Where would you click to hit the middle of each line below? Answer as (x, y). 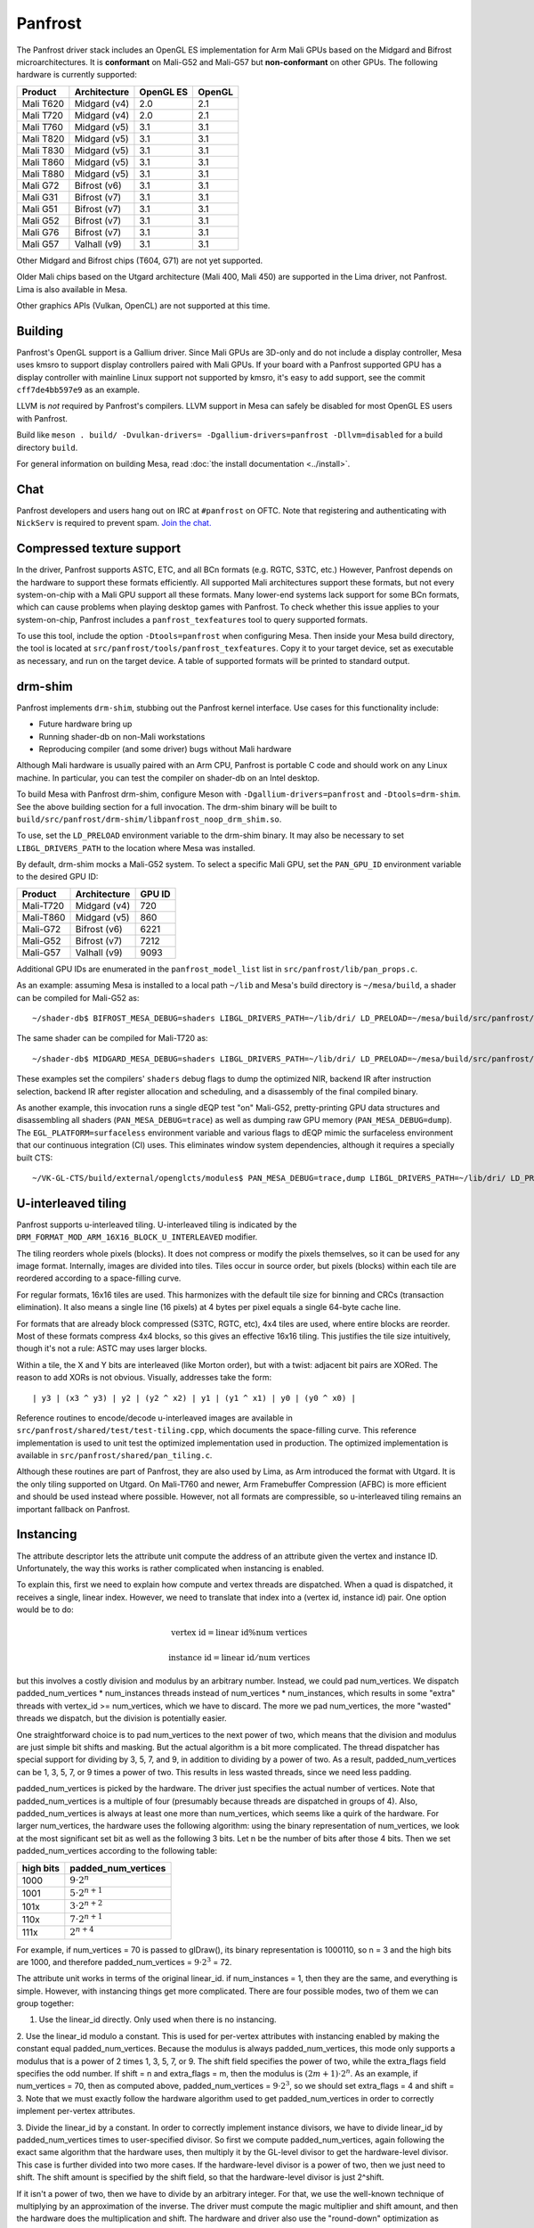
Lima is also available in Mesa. (72, 289)
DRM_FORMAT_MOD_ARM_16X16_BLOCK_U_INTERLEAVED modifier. (137, 1237)
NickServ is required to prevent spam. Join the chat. (114, 523)
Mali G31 (40, 197)
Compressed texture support (99, 549)
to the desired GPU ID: (57, 877)
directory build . (47, 447)
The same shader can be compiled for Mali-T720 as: (112, 1038)
